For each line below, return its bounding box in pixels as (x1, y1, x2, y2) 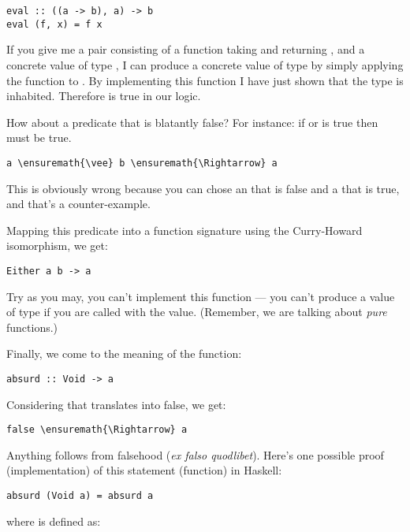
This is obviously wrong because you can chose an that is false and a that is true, (6, 180, 400, 196)
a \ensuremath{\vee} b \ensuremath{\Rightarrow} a (6, 157, 278, 169)
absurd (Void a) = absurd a (6, 490, 154, 502)
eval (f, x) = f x (6, 18, 102, 30)
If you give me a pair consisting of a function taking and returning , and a (6, 41, 365, 58)
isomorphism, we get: (6, 237, 108, 254)
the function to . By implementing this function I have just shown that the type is (6, 72, 404, 88)
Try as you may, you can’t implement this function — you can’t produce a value (6, 288, 395, 304)
